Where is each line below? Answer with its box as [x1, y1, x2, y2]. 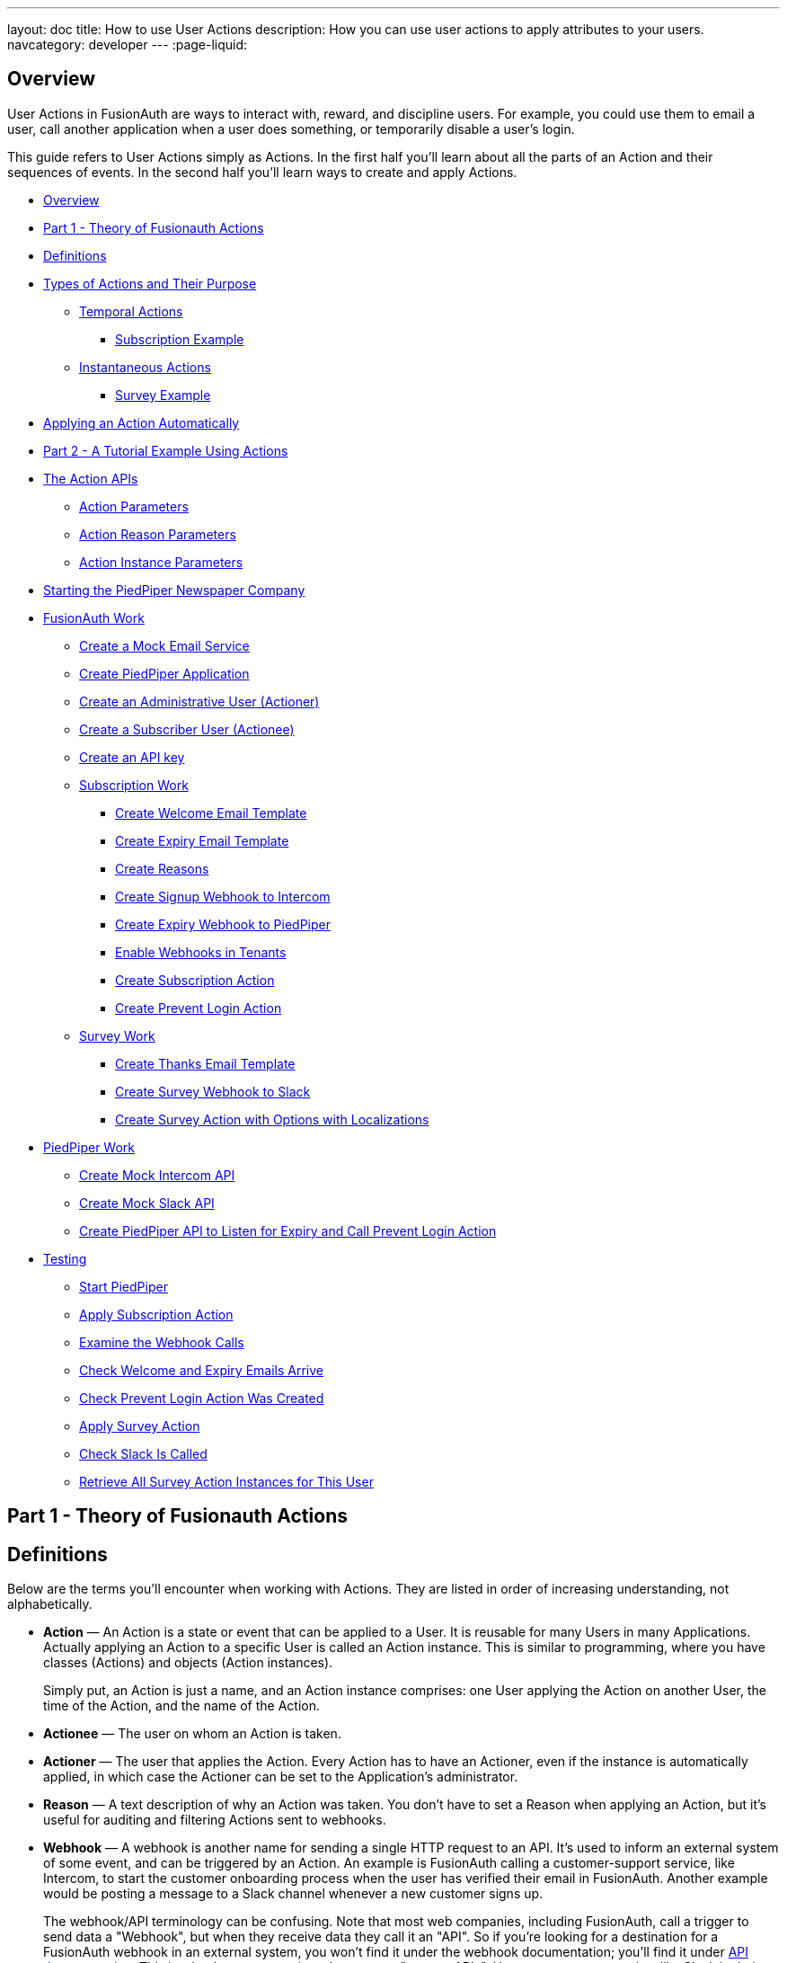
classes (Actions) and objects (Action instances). [43, 1655, 333, 1671]
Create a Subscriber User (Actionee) [79, 721, 295, 737]
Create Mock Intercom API [79, 1167, 235, 1183]
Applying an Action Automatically [43, 414, 240, 431]
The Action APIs [43, 470, 138, 486]
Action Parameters [79, 498, 189, 514]
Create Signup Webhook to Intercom [115, 888, 331, 904]
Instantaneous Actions [79, 359, 211, 375]
